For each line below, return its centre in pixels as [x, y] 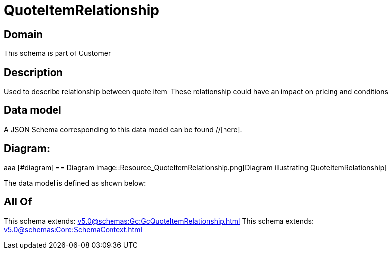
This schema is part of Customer [57, 53]
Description [33, 72]
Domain [24, 34]
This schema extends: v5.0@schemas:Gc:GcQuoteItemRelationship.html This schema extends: [159, 221]
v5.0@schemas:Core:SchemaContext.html [73, 229]
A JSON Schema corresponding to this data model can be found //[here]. [123, 129]
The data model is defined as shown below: [75, 183]
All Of [18, 202]
